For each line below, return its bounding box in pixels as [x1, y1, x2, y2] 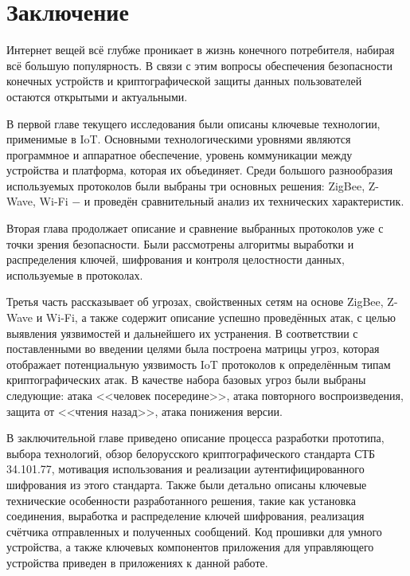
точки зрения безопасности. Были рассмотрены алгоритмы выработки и [6, 235, 354, 252]
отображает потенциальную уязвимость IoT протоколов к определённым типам [6, 355, 391, 372]
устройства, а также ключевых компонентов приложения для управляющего [6, 539, 374, 555]
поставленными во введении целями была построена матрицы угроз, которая [6, 340, 380, 357]
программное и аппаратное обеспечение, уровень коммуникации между [6, 146, 353, 163]
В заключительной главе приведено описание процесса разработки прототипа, [6, 429, 385, 446]
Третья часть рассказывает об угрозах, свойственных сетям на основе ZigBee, [6, 293, 384, 310]
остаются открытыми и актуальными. [6, 88, 188, 104]
